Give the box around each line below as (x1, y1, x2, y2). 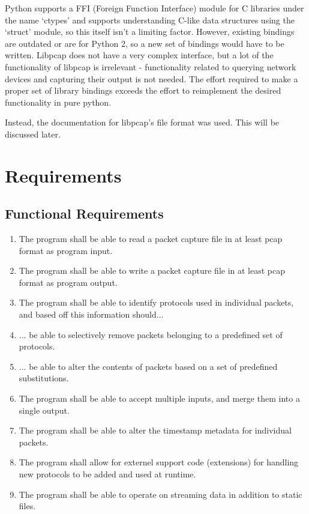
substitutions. (19, 372, 69, 384)
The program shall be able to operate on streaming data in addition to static (19, 488, 302, 500)
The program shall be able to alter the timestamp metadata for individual (19, 424, 292, 437)
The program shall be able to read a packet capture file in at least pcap (19, 232, 283, 245)
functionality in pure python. (5, 95, 112, 108)
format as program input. (19, 244, 113, 256)
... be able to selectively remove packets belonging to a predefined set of (19, 328, 283, 340)
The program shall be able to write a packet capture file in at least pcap (19, 264, 286, 277)
